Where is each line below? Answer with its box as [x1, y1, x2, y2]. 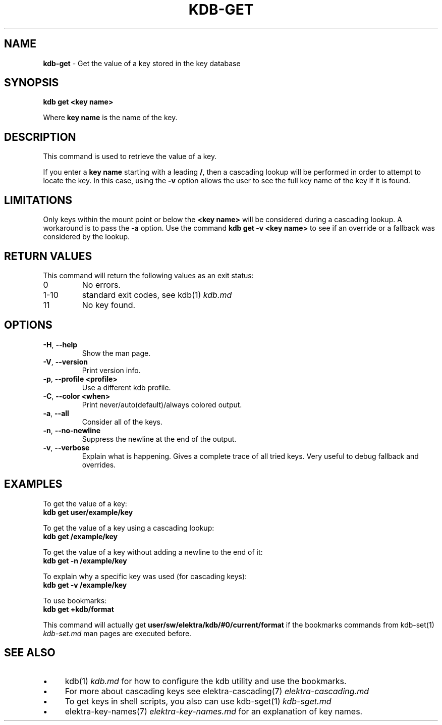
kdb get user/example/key [43, 507, 133, 516]
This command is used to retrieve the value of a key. [43, 152, 217, 161]
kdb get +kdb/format [43, 604, 114, 613]
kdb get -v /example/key [43, 580, 127, 589]
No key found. [82, 299, 136, 310]
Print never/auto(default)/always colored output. [82, 400, 242, 409]
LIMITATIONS [4, 193, 73, 206]
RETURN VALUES [4, 249, 92, 263]
